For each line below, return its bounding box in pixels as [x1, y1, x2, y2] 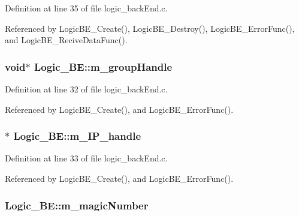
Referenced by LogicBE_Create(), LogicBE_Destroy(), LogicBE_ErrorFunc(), [5, 22, 295, 34]
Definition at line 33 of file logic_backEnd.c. [5, 152, 168, 164]
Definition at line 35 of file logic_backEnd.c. [5, 2, 168, 14]
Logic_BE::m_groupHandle [34, 59, 173, 74]
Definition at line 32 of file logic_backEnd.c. [5, 83, 168, 95]
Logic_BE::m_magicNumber [5, 197, 149, 212]
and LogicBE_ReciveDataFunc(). [5, 34, 128, 46]
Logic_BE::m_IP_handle [13, 128, 141, 143]
